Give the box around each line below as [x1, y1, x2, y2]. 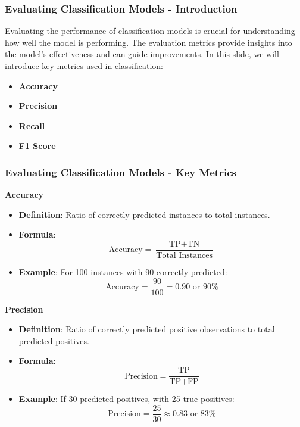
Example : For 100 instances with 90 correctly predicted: [18, 266, 227, 278]
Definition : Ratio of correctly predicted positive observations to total [18, 323, 275, 335]
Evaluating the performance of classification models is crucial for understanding [5, 24, 295, 37]
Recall [18, 119, 45, 132]
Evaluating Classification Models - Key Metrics [5, 164, 236, 179]
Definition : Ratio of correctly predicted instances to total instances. [18, 208, 270, 220]
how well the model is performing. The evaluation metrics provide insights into [5, 36, 292, 48]
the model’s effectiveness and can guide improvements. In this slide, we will [5, 48, 279, 60]
